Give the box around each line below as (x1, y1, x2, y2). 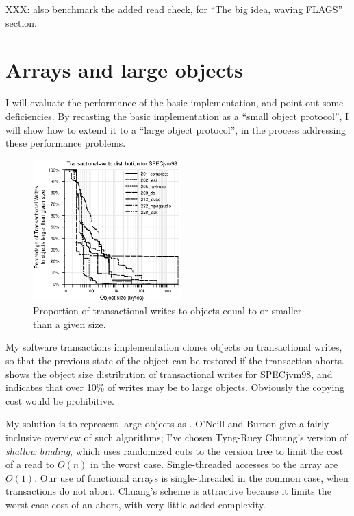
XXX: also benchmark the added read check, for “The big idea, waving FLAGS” (5, 2, 343, 16)
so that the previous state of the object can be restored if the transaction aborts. (5, 353, 344, 368)
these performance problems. (5, 136, 126, 150)
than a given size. (33, 316, 106, 331)
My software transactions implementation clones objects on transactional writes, (5, 340, 342, 354)
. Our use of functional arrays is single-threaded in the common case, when (34, 470, 349, 484)
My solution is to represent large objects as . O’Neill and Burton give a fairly (5, 417, 329, 431)
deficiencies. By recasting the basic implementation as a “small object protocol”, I (5, 108, 349, 123)
